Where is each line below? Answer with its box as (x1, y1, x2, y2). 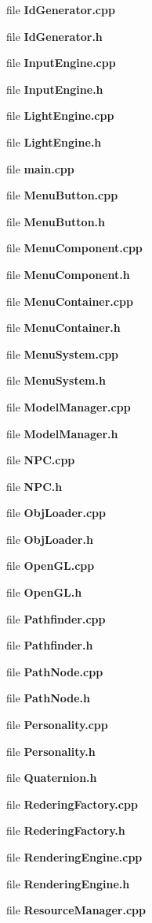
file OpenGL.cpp (6, 557, 95, 574)
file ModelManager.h (6, 425, 118, 441)
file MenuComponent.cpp (6, 240, 143, 256)
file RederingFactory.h (6, 822, 125, 839)
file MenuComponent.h (6, 266, 130, 282)
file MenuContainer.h (6, 319, 121, 336)
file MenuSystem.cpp (6, 345, 119, 362)
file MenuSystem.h (6, 372, 106, 389)
